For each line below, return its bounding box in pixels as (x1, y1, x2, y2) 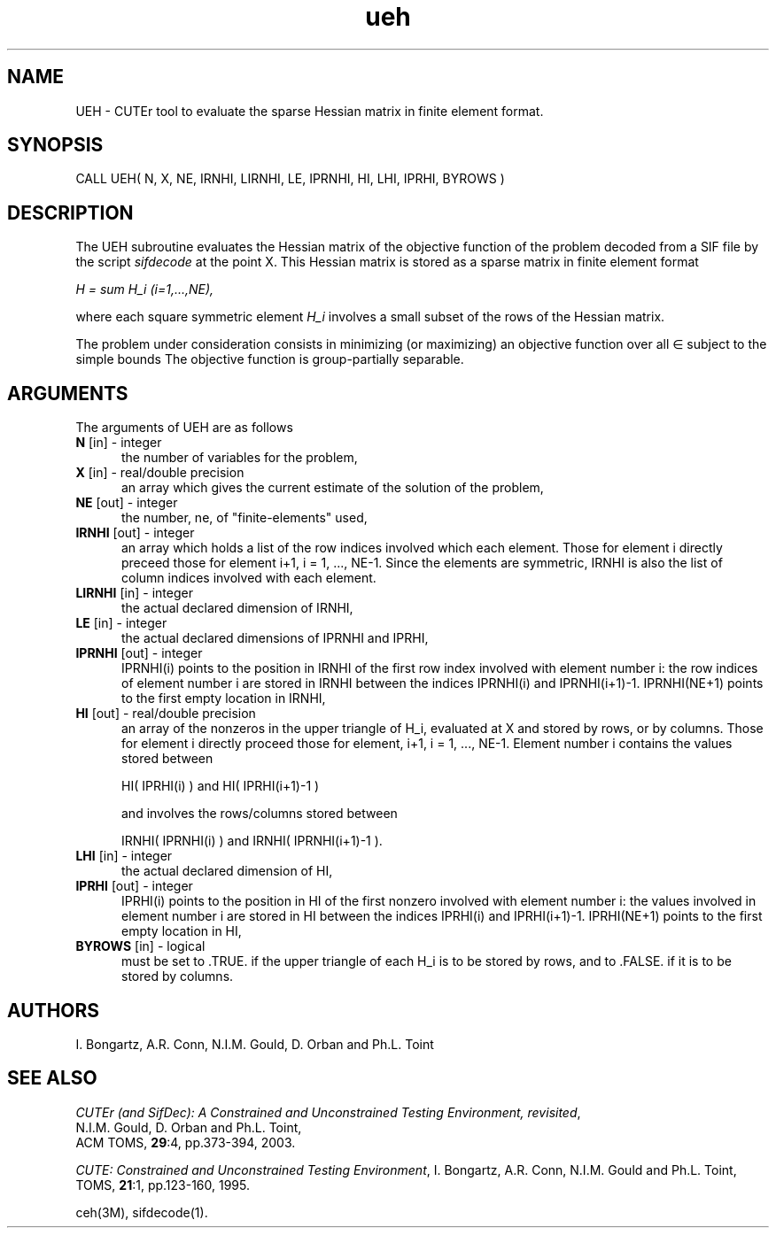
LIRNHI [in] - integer (75, 585, 193, 601)
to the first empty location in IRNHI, (121, 691, 326, 706)
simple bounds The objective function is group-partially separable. (75, 351, 464, 367)
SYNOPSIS (7, 134, 104, 157)
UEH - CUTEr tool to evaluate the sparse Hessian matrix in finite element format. (75, 103, 544, 119)
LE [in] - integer (75, 615, 167, 631)
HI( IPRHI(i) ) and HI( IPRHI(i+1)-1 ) (121, 778, 320, 794)
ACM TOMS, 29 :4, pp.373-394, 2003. (75, 1134, 296, 1150)
